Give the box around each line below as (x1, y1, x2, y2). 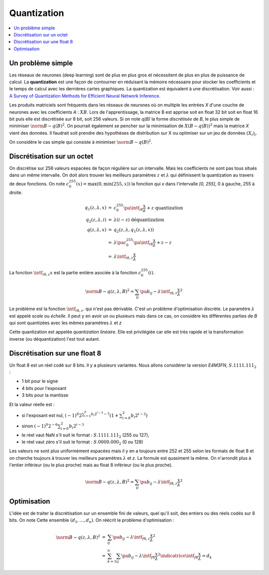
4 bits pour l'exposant (21, 385, 67, 391)
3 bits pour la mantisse (21, 392, 69, 398)
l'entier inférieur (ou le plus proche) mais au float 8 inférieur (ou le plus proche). (9, 462, 173, 468)
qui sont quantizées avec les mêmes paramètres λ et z (9, 320, 122, 326)
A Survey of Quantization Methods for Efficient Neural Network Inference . (9, 93, 160, 99)
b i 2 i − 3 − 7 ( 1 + (91, 411, 119, 418)
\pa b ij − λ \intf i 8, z (139, 289, 178, 296)
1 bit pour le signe (21, 378, 58, 384)
